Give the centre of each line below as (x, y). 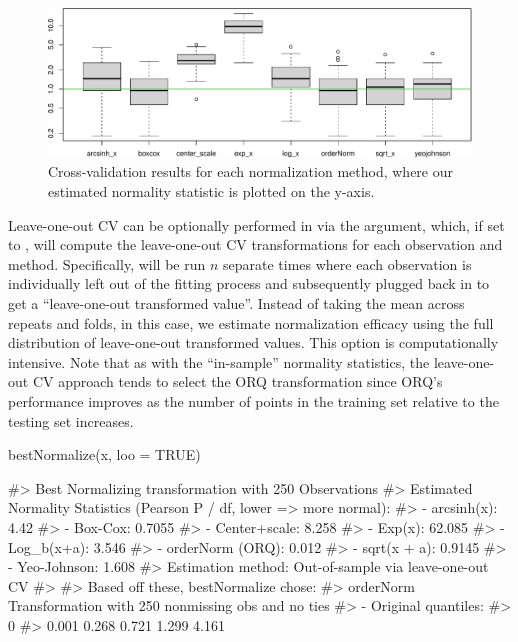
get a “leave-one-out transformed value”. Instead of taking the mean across (236, 303)
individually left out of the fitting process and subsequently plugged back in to (249, 283)
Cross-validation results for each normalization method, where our (250, 171)
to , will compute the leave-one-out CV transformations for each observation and (255, 244)
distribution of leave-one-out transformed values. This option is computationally (253, 342)
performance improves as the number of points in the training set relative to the (253, 401)
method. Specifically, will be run (107, 263)
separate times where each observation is (347, 263)
